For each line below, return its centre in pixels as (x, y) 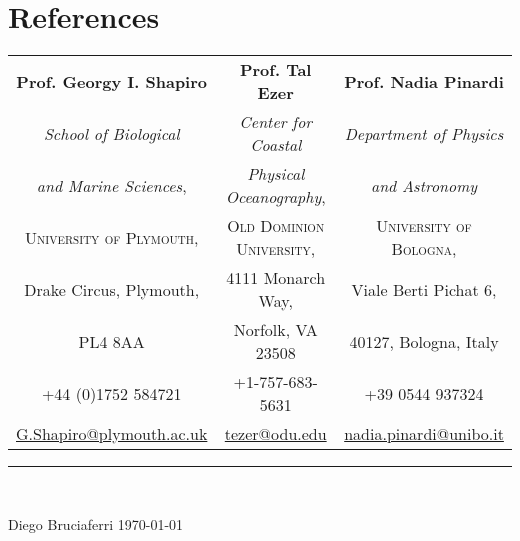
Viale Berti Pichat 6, (424, 289)
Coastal (276, 145)
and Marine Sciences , (111, 185)
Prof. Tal (275, 70)
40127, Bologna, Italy (424, 341)
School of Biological (111, 133)
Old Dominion (276, 226)
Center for (276, 122)
